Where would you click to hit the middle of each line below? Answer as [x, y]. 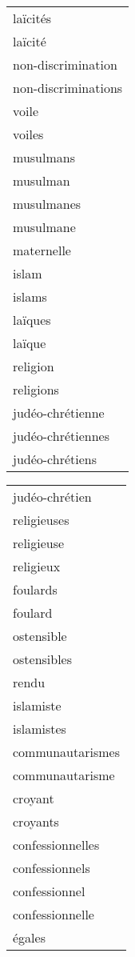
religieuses [41, 520]
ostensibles [43, 659]
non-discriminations [68, 88]
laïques [32, 320]
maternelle [42, 250]
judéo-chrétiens [55, 459]
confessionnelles [56, 845]
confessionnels [52, 868]
